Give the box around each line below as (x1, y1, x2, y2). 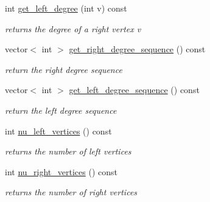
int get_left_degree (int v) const (5, 2, 127, 14)
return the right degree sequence (5, 63, 122, 75)
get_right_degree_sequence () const (69, 43, 206, 55)
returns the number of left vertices (5, 145, 131, 158)
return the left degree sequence (5, 103, 117, 116)
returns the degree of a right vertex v (5, 22, 141, 35)
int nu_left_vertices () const (5, 124, 112, 137)
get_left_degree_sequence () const (69, 83, 200, 96)
